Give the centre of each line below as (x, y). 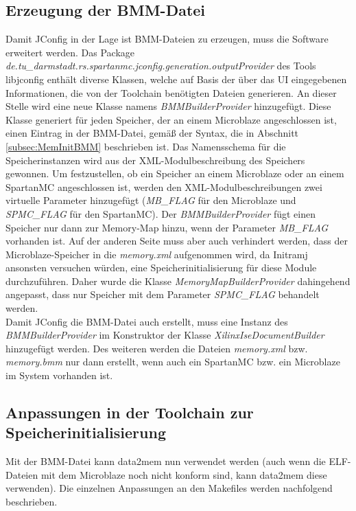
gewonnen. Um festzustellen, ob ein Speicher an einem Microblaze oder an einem (175, 173)
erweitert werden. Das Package (70, 52)
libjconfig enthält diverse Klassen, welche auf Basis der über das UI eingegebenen (176, 79)
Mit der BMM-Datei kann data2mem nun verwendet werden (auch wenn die (166, 461)
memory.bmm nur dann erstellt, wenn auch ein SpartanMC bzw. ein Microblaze (173, 362)
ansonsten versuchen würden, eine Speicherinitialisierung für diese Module (161, 268)
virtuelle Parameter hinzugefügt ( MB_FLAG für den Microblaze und (151, 200)
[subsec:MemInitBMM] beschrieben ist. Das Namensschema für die (146, 146)
